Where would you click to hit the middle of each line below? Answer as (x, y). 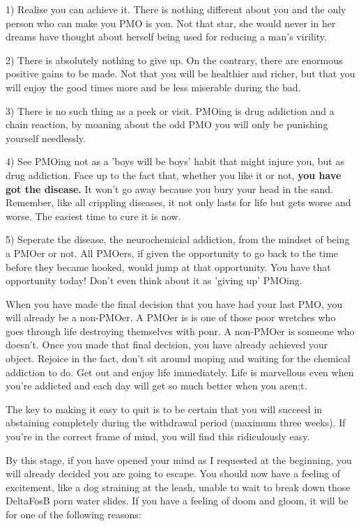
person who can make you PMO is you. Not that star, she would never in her (171, 23)
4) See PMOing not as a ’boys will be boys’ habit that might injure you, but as (175, 161)
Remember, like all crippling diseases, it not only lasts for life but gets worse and (178, 202)
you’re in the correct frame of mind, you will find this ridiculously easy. (158, 436)
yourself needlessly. (46, 138)
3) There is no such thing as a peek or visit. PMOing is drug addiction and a (170, 110)
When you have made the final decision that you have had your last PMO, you (174, 303)
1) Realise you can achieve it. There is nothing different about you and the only (176, 9)
